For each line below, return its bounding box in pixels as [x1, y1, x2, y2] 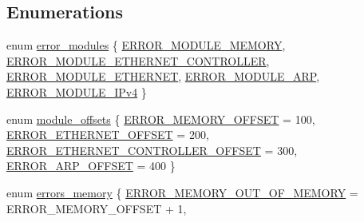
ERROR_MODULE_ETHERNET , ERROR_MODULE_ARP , [6, 68, 320, 85]
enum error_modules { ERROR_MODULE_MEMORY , [6, 37, 286, 54]
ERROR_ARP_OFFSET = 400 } [6, 157, 176, 174]
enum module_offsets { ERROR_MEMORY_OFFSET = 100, [6, 110, 315, 127]
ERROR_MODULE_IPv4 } [6, 83, 147, 100]
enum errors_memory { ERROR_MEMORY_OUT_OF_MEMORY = [6, 184, 358, 200]
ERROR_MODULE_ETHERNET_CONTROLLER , [6, 52, 270, 69]
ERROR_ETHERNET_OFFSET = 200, [6, 126, 209, 143]
